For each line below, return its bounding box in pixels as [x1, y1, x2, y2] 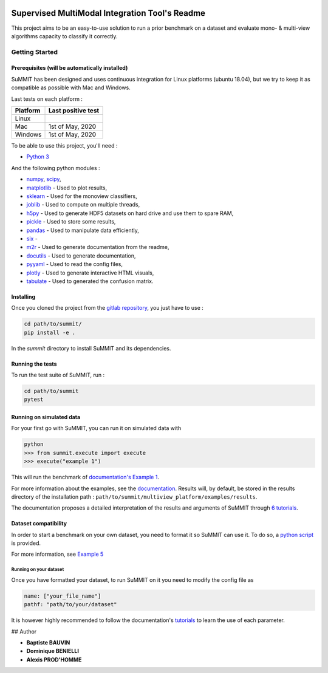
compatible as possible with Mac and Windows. [11, 84, 131, 91]
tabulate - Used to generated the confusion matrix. [26, 277, 154, 285]
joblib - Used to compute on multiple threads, [26, 201, 140, 208]
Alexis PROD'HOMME [26, 656, 82, 663]
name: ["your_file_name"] [24, 592, 101, 600]
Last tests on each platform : [11, 95, 83, 103]
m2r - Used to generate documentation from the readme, [26, 244, 169, 251]
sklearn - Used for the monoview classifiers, [26, 192, 137, 200]
